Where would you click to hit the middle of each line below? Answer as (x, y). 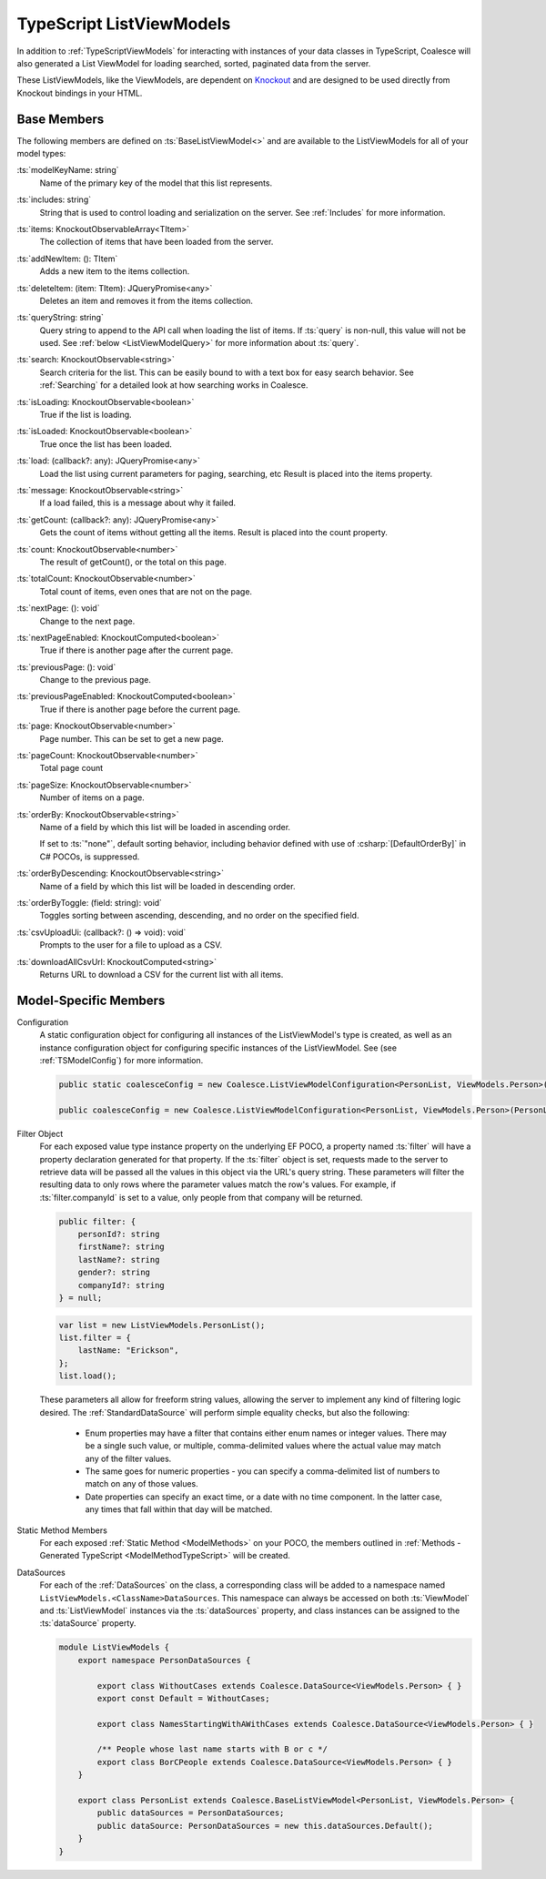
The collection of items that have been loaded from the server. (157, 242)
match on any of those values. (142, 1484)
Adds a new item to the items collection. (115, 271)
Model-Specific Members (91, 1000)
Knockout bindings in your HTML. (80, 93)
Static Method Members (62, 1530)
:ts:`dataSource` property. (88, 1623)
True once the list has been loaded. (106, 444)
